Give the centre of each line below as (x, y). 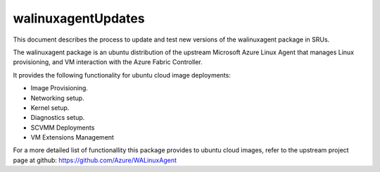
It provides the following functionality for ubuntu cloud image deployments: (122, 75)
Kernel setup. (50, 107)
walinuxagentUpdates (79, 18)
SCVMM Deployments (63, 128)
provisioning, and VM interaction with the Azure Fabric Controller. (108, 62)
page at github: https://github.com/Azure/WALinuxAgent (95, 160)
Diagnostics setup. (58, 118)
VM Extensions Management (72, 137)
